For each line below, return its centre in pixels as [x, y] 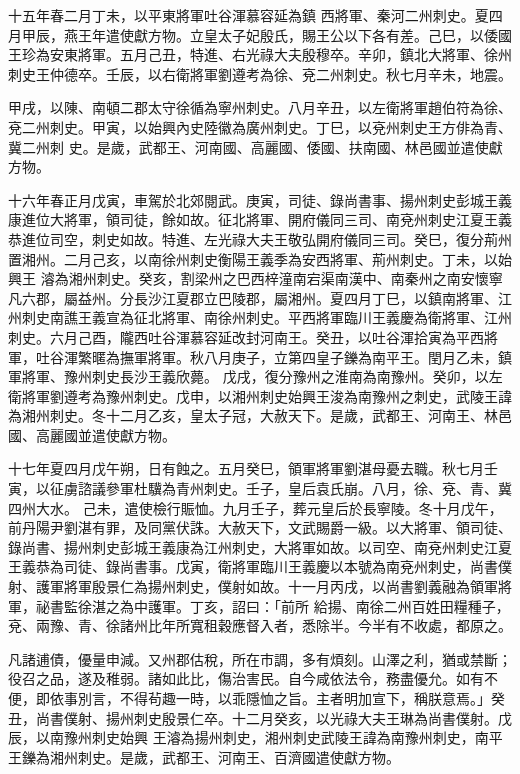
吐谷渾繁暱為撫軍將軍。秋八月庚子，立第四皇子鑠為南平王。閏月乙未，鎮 [273, 356]
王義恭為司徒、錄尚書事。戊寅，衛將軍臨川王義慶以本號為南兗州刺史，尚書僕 [260, 566]
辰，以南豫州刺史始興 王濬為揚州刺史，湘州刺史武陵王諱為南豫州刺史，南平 [255, 737]
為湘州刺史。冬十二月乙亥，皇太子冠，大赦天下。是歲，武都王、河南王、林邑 [260, 415]
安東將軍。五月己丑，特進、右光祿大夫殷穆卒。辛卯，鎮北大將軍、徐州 [280, 54]
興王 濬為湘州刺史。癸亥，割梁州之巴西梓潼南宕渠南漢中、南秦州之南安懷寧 [255, 278]
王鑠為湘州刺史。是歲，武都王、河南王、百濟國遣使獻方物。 [204, 756]
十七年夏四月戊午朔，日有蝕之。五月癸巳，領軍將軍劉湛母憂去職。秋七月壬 [253, 468]
